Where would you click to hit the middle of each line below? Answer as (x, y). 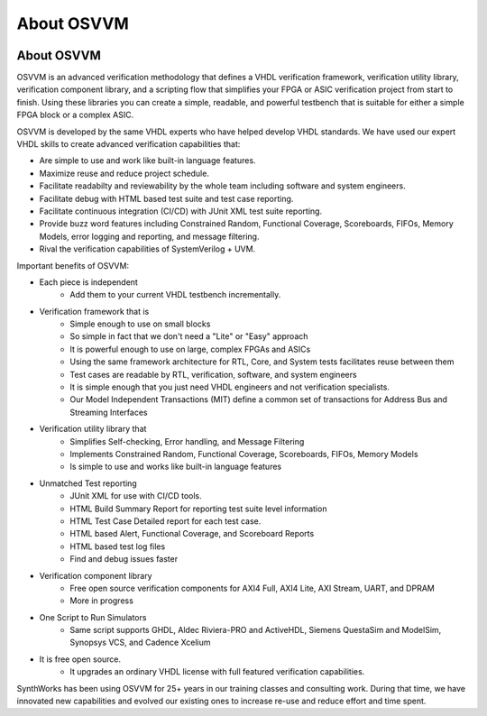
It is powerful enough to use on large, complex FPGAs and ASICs (190, 349)
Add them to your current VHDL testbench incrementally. (175, 295)
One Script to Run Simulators (93, 617)
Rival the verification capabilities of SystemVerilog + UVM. (147, 249)
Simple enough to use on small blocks (140, 324)
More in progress (102, 601)
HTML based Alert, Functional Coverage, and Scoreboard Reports (192, 534)
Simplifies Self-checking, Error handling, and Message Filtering (187, 441)
